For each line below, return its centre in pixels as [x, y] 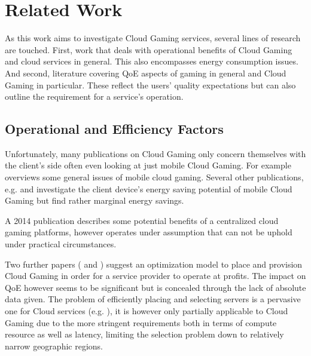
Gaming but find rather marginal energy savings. [94, 200]
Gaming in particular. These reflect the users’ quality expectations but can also [150, 85]
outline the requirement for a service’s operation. [94, 96]
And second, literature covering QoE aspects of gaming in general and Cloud [146, 73]
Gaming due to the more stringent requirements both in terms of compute [141, 322]
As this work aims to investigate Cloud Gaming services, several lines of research [153, 38]
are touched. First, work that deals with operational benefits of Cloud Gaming [149, 49]
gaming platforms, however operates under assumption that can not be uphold [149, 232]
